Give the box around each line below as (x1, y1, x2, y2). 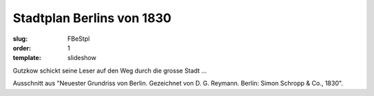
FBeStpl (67, 35, 90, 43)
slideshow (67, 54, 97, 62)
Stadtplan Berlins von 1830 (12, 10, 172, 26)
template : (12, 54, 42, 62)
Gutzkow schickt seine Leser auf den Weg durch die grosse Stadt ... (12, 66, 207, 75)
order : (12, 44, 31, 52)
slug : (12, 35, 28, 43)
